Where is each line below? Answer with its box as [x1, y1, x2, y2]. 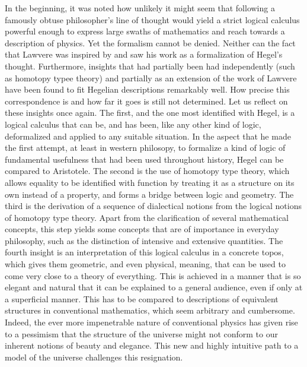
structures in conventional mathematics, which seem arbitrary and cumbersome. [5, 304, 295, 317]
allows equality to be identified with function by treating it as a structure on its [5, 176, 295, 188]
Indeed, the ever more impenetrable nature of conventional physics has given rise [5, 316, 298, 328]
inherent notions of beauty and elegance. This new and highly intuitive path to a [5, 339, 299, 352]
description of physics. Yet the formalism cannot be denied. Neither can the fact [5, 36, 296, 49]
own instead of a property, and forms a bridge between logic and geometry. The [5, 188, 294, 200]
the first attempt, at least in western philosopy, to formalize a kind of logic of [5, 141, 286, 154]
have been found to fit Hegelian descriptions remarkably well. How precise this [5, 83, 290, 96]
